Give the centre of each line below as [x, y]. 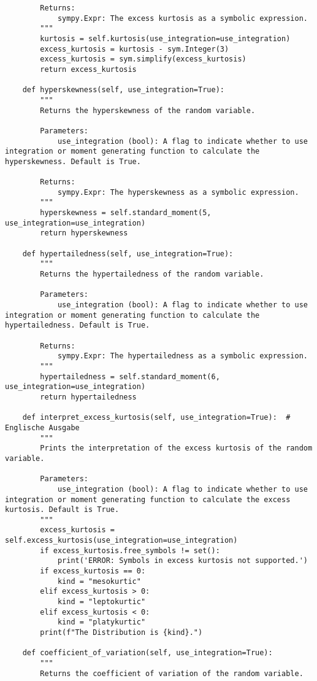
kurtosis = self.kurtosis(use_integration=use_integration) [165, 38]
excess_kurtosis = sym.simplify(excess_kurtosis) [143, 59]
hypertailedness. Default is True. [78, 325]
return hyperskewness [84, 233]
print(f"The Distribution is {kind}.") [121, 633]
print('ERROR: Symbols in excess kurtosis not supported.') [182, 561]
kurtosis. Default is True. [62, 510]
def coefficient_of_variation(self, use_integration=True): [147, 653]
